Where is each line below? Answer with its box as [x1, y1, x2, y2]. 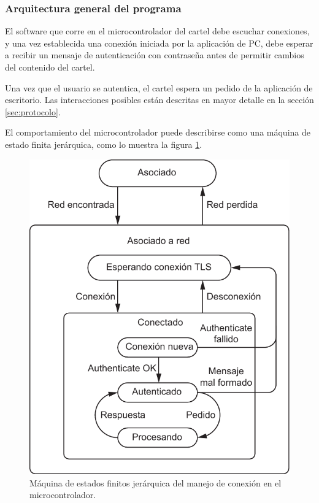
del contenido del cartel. [5, 61, 95, 73]
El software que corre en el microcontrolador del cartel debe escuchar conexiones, [5, 25, 310, 37]
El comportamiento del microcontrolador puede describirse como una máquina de [5, 126, 310, 139]
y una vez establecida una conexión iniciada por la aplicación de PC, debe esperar [5, 36, 313, 49]
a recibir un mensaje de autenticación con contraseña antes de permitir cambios [5, 48, 304, 61]
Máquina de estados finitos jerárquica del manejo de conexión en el [29, 476, 282, 489]
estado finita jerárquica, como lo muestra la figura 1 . [5, 137, 202, 150]
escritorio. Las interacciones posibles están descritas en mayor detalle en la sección [5, 93, 314, 106]
